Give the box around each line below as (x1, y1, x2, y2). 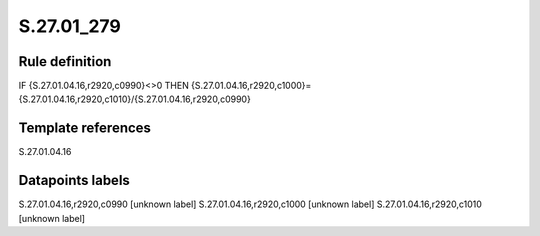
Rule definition (18, 53, 112, 70)
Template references (18, 120, 152, 137)
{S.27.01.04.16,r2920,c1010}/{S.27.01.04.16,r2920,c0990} (18, 93, 252, 105)
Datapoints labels (18, 172, 130, 189)
